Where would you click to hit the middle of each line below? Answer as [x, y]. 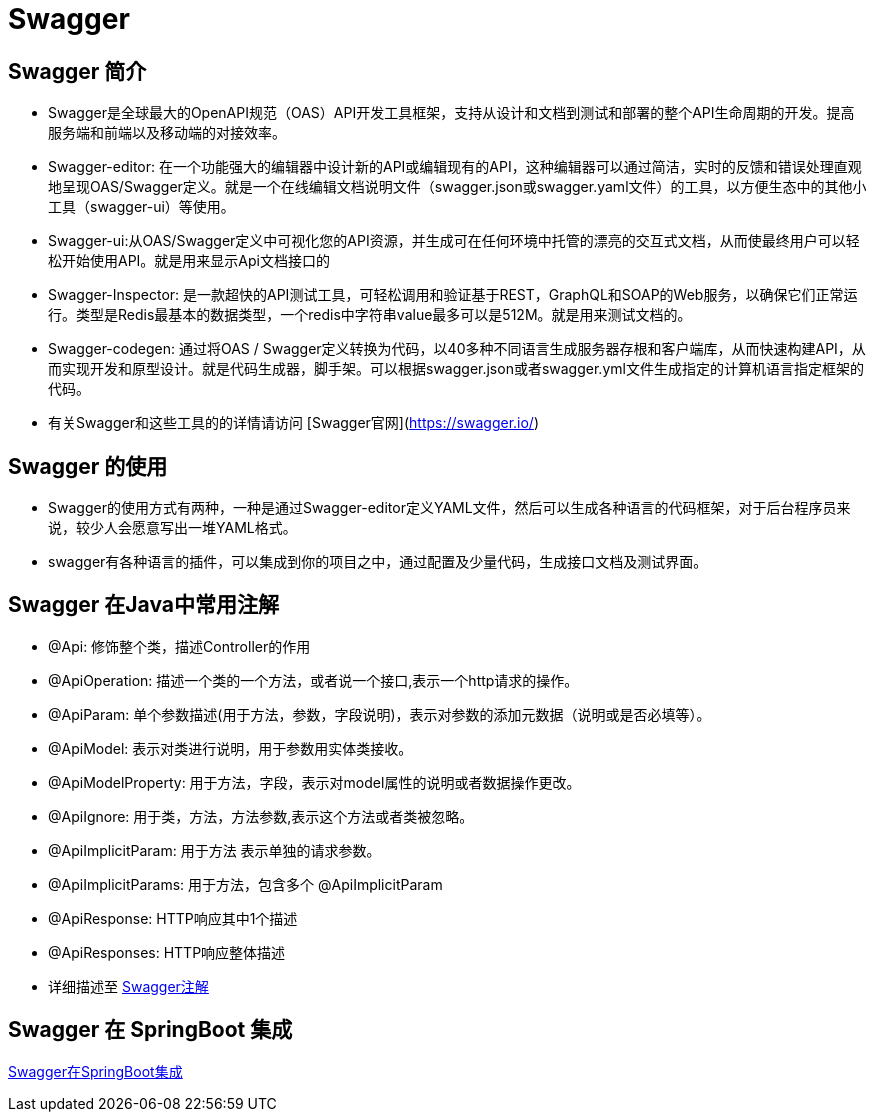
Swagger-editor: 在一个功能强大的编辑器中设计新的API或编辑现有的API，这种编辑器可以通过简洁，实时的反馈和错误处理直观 [455, 167]
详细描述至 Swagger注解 [128, 986]
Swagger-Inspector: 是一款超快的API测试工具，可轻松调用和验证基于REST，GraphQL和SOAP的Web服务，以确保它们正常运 [453, 295]
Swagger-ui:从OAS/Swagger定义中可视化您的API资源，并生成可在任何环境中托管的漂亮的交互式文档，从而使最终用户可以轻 [454, 241]
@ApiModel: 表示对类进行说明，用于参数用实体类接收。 [230, 748]
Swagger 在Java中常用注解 [143, 605]
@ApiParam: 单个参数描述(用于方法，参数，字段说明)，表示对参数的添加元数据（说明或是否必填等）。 [379, 714]
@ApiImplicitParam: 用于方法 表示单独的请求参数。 [214, 850]
